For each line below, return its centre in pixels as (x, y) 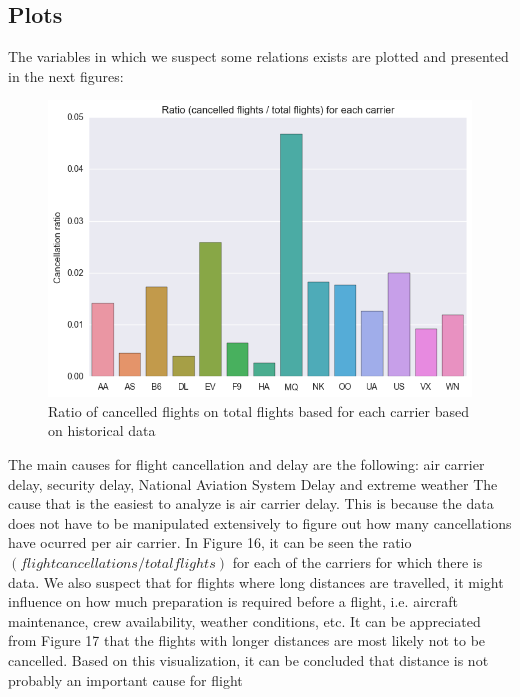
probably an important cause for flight (125, 679)
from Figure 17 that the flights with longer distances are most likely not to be (247, 640)
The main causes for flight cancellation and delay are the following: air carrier (246, 464)
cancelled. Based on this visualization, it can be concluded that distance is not (248, 659)
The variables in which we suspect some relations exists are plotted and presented (258, 56)
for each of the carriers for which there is (357, 562)
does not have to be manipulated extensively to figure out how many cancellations (260, 522)
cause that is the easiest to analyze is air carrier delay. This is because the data (251, 503)
